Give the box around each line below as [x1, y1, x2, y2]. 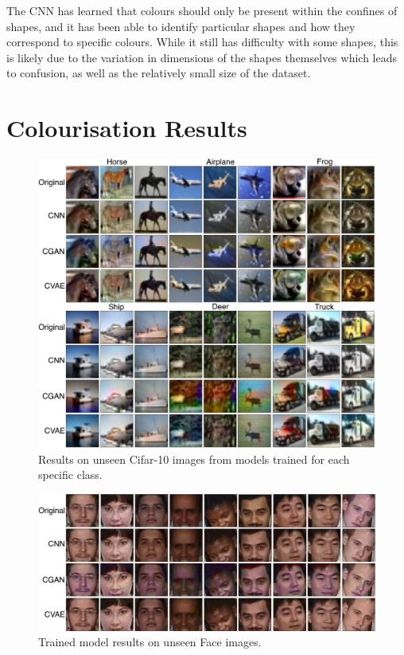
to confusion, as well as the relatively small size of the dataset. [6, 65, 311, 81]
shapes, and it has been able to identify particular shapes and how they [6, 18, 355, 34]
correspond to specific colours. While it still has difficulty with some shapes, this [6, 33, 398, 50]
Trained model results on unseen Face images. [38, 633, 262, 650]
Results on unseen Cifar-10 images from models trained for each [38, 450, 350, 467]
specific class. [38, 466, 103, 483]
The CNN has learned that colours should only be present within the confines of [6, 2, 398, 18]
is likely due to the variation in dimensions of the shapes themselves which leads [6, 49, 398, 65]
